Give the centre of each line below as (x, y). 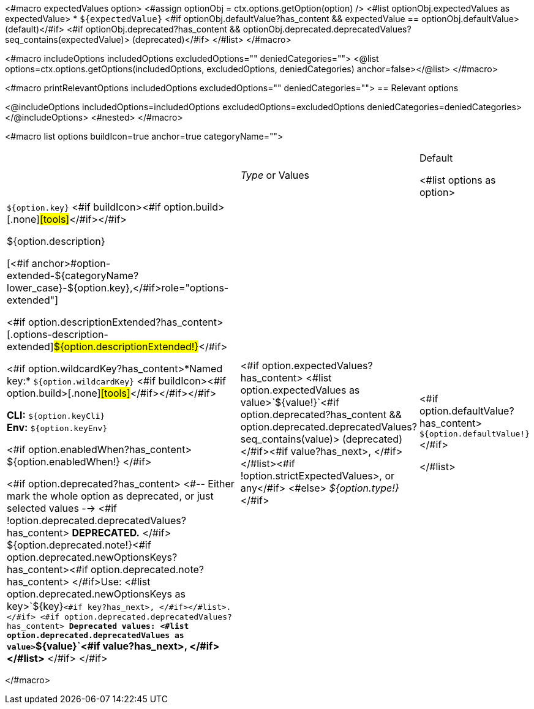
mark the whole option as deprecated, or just (110, 496)
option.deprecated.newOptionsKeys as (96, 594)
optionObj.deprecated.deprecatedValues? (327, 29)
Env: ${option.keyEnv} (57, 427)
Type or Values (275, 175)
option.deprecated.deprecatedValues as (96, 635)
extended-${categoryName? (73, 276)
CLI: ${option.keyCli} (56, 415)
